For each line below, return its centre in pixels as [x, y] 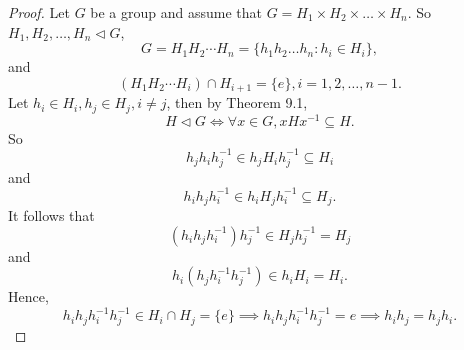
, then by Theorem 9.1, [237, 102]
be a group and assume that [176, 12]
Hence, [28, 296]
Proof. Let [39, 12]
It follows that [51, 215]
